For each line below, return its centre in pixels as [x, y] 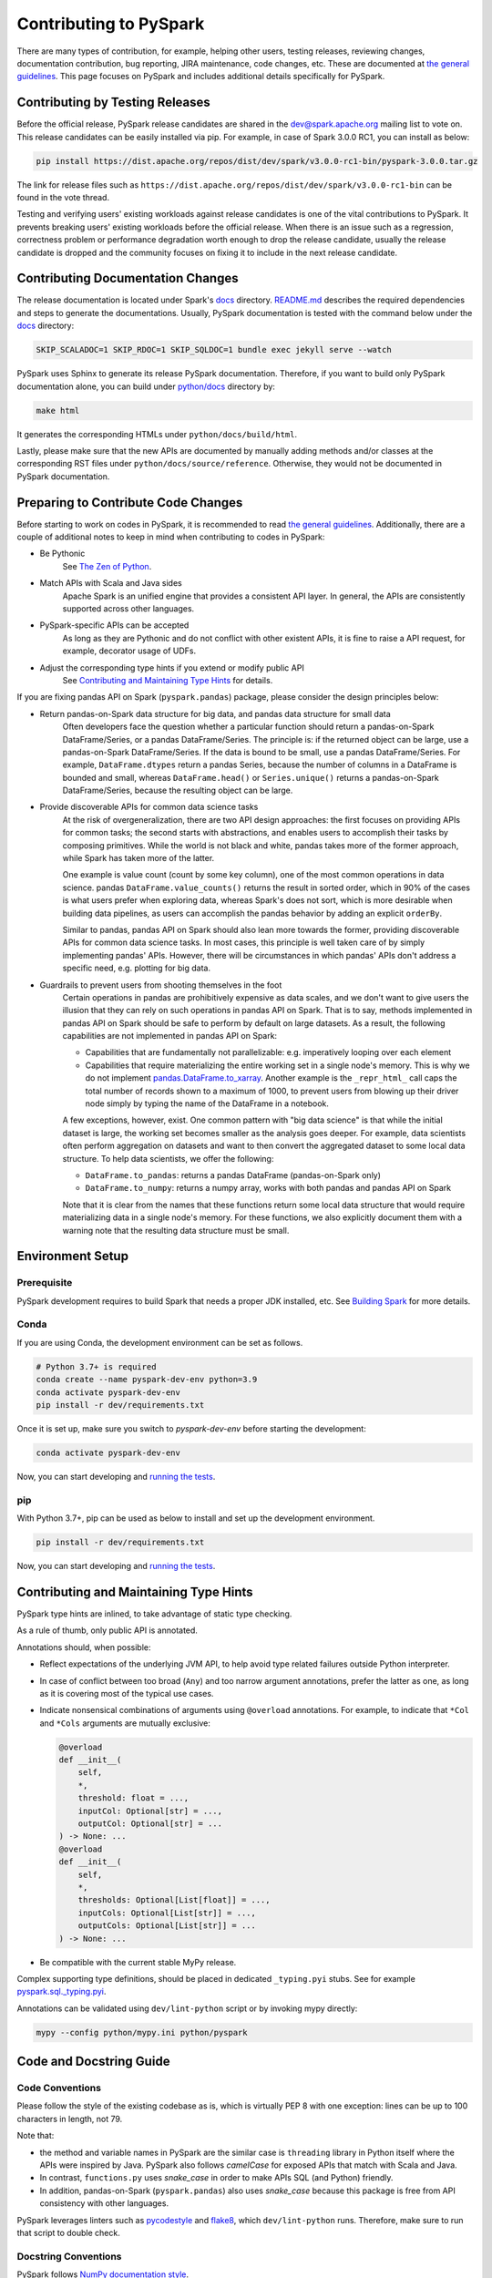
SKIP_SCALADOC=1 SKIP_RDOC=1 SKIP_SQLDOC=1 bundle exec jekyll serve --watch [214, 350]
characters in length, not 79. [70, 2119]
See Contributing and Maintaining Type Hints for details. [168, 680]
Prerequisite [45, 1283]
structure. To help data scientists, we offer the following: [168, 1158]
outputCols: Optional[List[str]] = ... [167, 1926]
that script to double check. [68, 2232]
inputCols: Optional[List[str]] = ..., [167, 1913]
